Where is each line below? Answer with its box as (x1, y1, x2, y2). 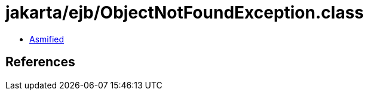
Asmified (29, 33, 65, 44)
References (5, 54, 75, 70)
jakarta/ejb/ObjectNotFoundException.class (5, 2, 364, 23)
